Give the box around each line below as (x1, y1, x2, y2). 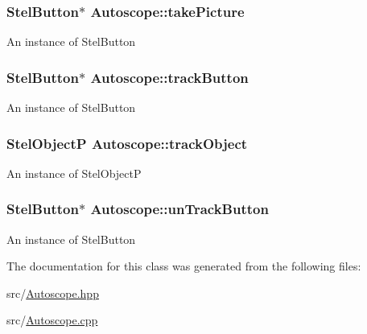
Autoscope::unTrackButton (90, 199, 269, 219)
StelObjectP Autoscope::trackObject (6, 133, 248, 153)
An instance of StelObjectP (6, 164, 142, 181)
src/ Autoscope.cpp (6, 311, 98, 328)
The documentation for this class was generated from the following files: (6, 258, 361, 274)
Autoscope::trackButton (90, 67, 249, 87)
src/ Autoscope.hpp (6, 284, 99, 301)
